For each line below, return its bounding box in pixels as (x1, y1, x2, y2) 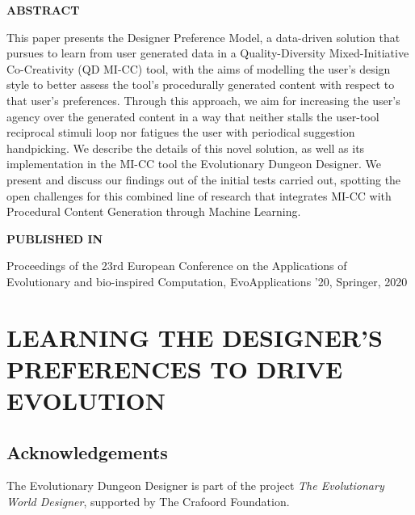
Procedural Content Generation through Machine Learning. (6, 203, 301, 220)
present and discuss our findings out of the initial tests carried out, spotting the (6, 171, 401, 188)
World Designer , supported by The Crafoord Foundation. (6, 493, 290, 510)
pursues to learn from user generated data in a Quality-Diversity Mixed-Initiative (6, 44, 409, 61)
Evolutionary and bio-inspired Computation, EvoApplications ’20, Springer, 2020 (6, 272, 408, 289)
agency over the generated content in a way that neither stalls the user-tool (6, 108, 379, 125)
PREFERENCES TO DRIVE (6, 352, 343, 385)
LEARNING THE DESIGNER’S (6, 320, 383, 353)
